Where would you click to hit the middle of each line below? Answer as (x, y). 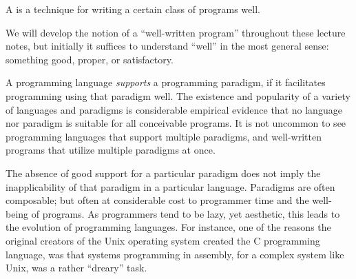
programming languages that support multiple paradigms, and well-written (164, 136)
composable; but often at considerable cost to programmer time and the (157, 200)
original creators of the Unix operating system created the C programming (163, 240)
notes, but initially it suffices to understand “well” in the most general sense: (167, 46)
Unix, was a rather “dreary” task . (76, 268)
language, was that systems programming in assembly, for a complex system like (175, 254)
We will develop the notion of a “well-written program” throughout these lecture (176, 32)
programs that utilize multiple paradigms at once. (111, 150)
